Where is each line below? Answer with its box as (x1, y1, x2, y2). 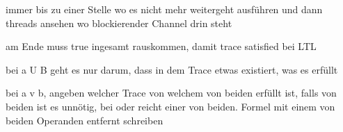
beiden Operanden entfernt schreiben (6, 113, 163, 127)
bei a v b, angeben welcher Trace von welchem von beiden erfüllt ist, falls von (6, 85, 337, 100)
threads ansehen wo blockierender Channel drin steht (6, 15, 232, 30)
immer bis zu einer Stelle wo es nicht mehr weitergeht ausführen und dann (6, 2, 323, 16)
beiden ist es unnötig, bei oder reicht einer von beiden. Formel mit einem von (6, 99, 335, 113)
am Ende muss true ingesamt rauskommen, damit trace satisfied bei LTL (6, 39, 317, 53)
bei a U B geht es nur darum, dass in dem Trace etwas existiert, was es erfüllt (6, 62, 338, 76)
